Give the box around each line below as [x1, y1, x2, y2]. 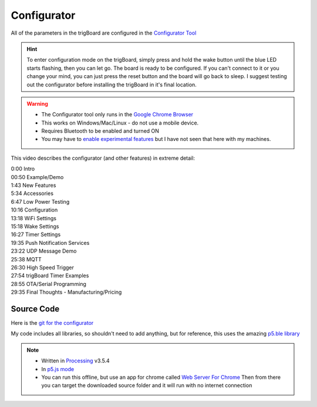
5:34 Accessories [11, 190, 54, 197]
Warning [26, 100, 48, 107]
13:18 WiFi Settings [11, 214, 57, 221]
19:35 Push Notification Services [11, 239, 90, 246]
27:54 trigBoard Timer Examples [11, 272, 89, 279]
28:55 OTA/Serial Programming [11, 280, 86, 287]
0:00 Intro [11, 165, 35, 173]
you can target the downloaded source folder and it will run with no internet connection [41, 382, 252, 389]
